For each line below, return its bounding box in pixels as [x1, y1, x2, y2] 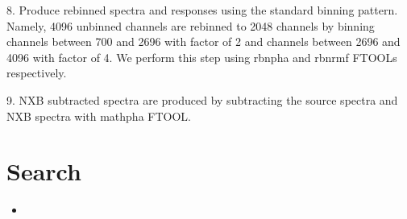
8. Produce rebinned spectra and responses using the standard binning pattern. [6, 2, 398, 18]
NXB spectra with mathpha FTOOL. [6, 107, 191, 124]
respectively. [6, 64, 67, 81]
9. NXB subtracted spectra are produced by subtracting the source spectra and [6, 91, 398, 108]
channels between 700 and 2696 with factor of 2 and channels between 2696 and [6, 33, 401, 50]
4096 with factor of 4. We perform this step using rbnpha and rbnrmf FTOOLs [6, 48, 397, 65]
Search [6, 155, 81, 188]
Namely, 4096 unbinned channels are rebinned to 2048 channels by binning [6, 17, 375, 34]
